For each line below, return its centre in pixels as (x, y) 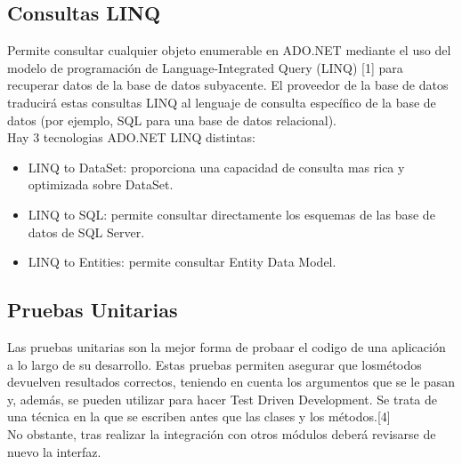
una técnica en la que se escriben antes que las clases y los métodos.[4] (199, 416)
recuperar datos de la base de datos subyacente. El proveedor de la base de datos (228, 85)
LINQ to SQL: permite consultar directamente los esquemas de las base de (231, 214)
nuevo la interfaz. (54, 451)
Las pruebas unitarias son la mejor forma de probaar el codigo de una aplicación (227, 346)
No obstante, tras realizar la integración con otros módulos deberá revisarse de (222, 433)
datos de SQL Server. (86, 232)
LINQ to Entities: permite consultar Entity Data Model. (182, 262)
